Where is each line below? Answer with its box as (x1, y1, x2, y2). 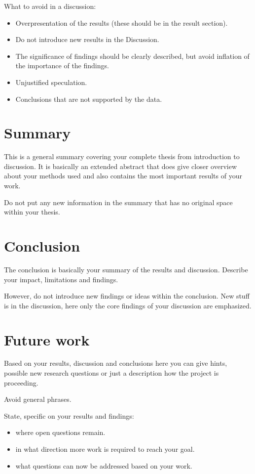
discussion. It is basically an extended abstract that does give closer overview (4, 161, 237, 171)
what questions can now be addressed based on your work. (15, 460, 192, 471)
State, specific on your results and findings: (4, 410, 134, 421)
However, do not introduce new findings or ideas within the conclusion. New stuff (4, 291, 250, 301)
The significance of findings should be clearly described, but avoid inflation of (15, 50, 250, 61)
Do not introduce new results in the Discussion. (15, 34, 159, 44)
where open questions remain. (15, 427, 106, 437)
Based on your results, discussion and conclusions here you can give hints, (4, 358, 227, 368)
